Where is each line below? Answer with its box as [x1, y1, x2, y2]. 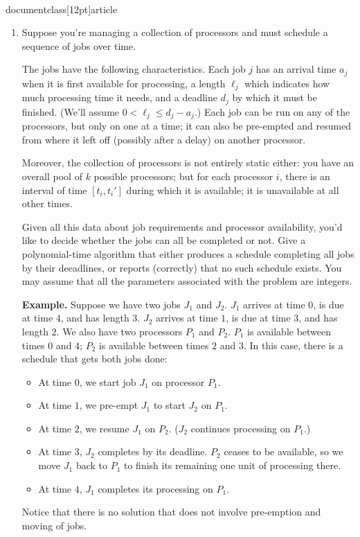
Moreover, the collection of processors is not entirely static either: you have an [21, 155, 354, 170]
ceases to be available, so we [224, 444, 343, 459]
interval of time [21, 182, 87, 197]
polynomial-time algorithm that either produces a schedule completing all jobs [21, 246, 354, 261]
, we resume [79, 421, 129, 435]
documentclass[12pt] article [6, 1, 118, 16]
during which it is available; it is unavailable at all [126, 182, 339, 197]
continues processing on [190, 421, 291, 435]
